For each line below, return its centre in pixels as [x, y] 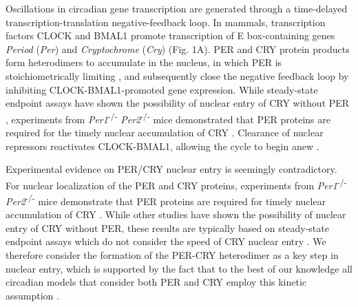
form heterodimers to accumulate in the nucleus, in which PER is [144, 62]
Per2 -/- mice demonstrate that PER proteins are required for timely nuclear [166, 200]
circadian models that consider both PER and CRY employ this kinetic [156, 282]
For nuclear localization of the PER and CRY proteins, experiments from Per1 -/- [176, 184]
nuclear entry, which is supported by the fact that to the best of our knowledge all [179, 268]
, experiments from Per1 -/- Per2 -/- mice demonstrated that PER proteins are [168, 118]
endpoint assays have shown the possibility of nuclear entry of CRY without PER [178, 103]
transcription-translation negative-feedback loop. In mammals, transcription [166, 22]
